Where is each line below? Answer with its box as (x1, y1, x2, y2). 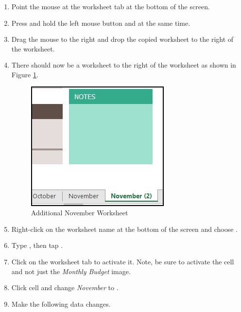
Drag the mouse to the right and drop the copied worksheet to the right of (11, 34, 234, 44)
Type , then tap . (11, 240, 63, 250)
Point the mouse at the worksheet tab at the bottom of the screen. (11, 1, 210, 11)
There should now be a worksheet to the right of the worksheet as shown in (11, 60, 236, 70)
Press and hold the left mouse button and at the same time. (11, 17, 190, 28)
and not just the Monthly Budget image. (11, 266, 131, 276)
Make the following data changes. (11, 298, 111, 309)
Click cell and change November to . (11, 282, 119, 293)
